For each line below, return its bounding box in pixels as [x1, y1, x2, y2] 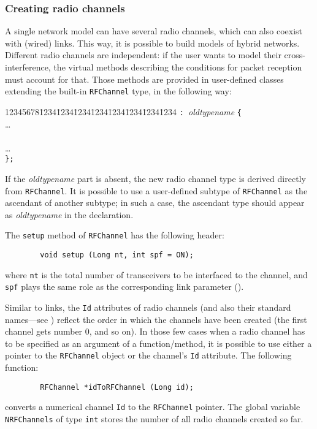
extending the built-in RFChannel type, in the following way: [5, 85, 232, 97]
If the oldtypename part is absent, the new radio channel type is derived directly [5, 172, 306, 184]
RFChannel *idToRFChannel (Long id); [40, 382, 194, 392]
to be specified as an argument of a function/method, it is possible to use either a [5, 336, 312, 349]
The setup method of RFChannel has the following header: [5, 229, 224, 241]
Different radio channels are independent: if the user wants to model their [5, 48, 281, 61]
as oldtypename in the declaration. [5, 208, 134, 221]
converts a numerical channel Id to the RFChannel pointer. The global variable [5, 400, 300, 413]
